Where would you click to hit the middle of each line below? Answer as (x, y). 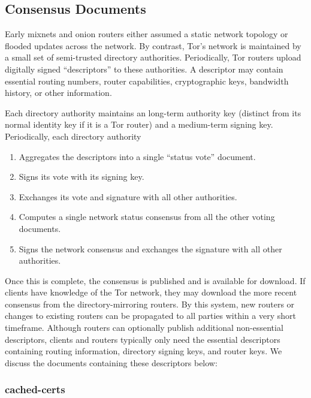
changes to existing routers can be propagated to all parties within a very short (150, 316)
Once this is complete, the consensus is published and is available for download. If (155, 280)
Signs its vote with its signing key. (81, 177)
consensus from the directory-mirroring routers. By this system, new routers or (150, 304)
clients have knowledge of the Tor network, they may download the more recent (151, 292)
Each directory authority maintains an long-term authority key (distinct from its (153, 112)
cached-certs (35, 389)
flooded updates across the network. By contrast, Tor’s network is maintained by (153, 45)
